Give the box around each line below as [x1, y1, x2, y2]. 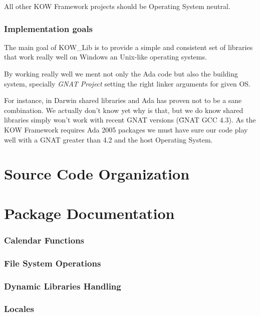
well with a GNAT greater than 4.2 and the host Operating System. [4, 134, 213, 144]
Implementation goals [4, 22, 93, 34]
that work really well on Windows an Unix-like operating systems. [4, 51, 207, 62]
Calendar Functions [4, 233, 85, 246]
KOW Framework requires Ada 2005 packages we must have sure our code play [4, 124, 248, 134]
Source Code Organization [4, 163, 190, 184]
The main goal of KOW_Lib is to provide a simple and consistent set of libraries [4, 41, 253, 52]
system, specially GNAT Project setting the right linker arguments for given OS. [4, 78, 250, 88]
